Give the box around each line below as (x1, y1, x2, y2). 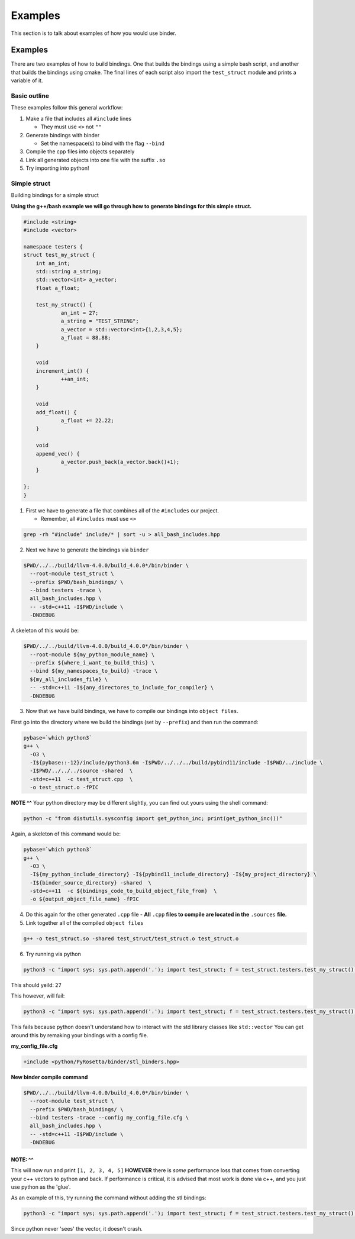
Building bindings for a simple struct (11, 192, 99, 199)
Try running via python (25, 950, 81, 957)
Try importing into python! (25, 164, 89, 172)
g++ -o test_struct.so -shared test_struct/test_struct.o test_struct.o (23, 935, 239, 942)
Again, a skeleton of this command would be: (11, 830, 121, 837)
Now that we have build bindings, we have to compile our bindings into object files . (25, 708, 239, 715)
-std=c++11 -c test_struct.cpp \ (30, 776, 133, 782)
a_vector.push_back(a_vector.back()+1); (60, 459, 180, 465)
